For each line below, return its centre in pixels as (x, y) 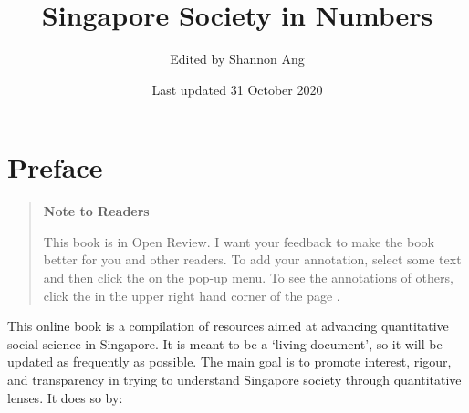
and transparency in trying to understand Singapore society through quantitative (234, 379)
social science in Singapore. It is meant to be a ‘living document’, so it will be (225, 343)
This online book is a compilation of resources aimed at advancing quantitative (228, 326)
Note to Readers (96, 211)
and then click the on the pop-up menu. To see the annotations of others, (248, 278)
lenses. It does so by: (65, 397)
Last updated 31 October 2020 (237, 89)
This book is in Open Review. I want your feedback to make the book (239, 241)
